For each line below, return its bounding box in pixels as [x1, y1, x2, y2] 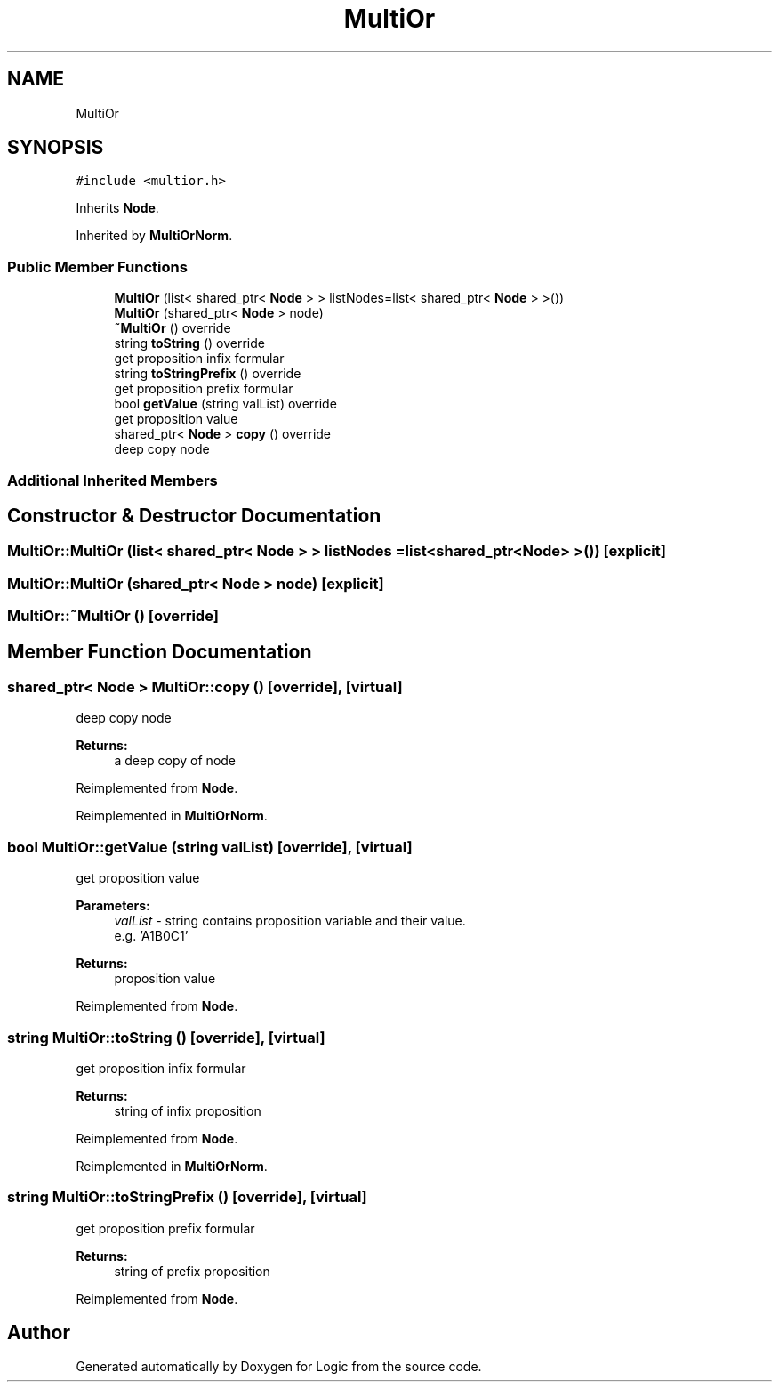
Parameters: [76, 898, 150, 914]
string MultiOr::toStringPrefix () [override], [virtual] [7, 1188, 367, 1207]
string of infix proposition [114, 1102, 261, 1118]
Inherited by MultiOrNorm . [76, 228, 233, 244]
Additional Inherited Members [7, 471, 218, 489]
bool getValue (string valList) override [114, 396, 337, 412]
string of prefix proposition [114, 1263, 270, 1279]
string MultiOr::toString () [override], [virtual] [7, 1028, 325, 1046]
